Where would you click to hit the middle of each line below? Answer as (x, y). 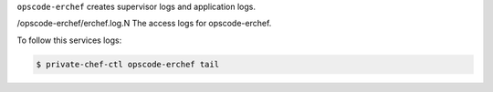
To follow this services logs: (69, 40)
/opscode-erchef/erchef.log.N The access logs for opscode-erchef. (144, 24)
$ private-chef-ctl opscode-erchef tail (127, 64)
